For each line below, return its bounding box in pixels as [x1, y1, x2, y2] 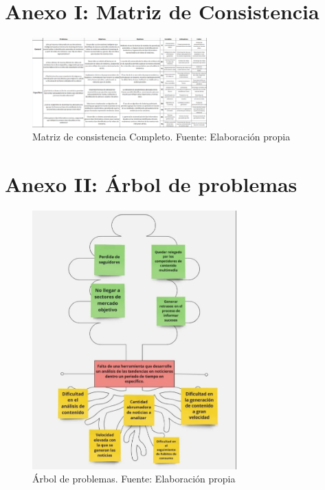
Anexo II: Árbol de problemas [5, 170, 298, 198]
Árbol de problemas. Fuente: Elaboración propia [32, 471, 236, 486]
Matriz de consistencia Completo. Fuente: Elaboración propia [32, 129, 291, 144]
